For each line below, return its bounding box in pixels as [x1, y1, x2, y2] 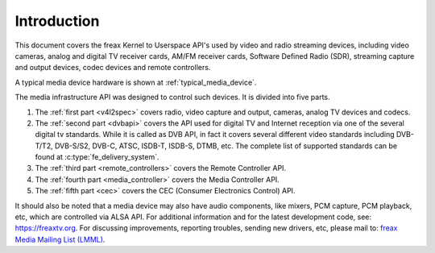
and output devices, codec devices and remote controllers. [14, 63, 211, 73]
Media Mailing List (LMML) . [14, 234, 106, 244]
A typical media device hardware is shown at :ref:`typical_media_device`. [14, 77, 257, 87]
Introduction [14, 12, 100, 30]
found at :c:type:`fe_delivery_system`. [35, 152, 159, 162]
